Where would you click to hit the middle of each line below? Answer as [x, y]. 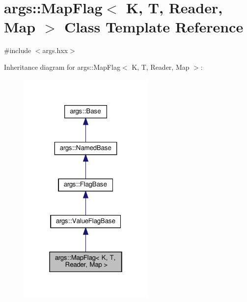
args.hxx [55, 50]
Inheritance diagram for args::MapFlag [62, 67]
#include [18, 50]
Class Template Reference [154, 27]
